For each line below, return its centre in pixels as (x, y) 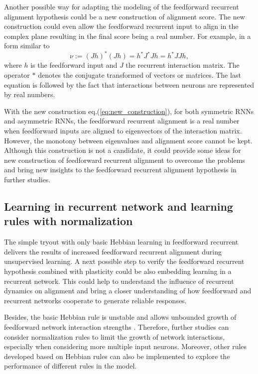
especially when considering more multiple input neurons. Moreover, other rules (126, 346)
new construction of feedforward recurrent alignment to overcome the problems (125, 160)
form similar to (27, 46)
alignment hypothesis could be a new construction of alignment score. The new (125, 16)
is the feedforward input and (74, 65)
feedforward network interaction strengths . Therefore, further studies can (117, 326)
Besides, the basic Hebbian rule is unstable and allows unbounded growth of (120, 317)
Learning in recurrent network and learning (119, 206)
